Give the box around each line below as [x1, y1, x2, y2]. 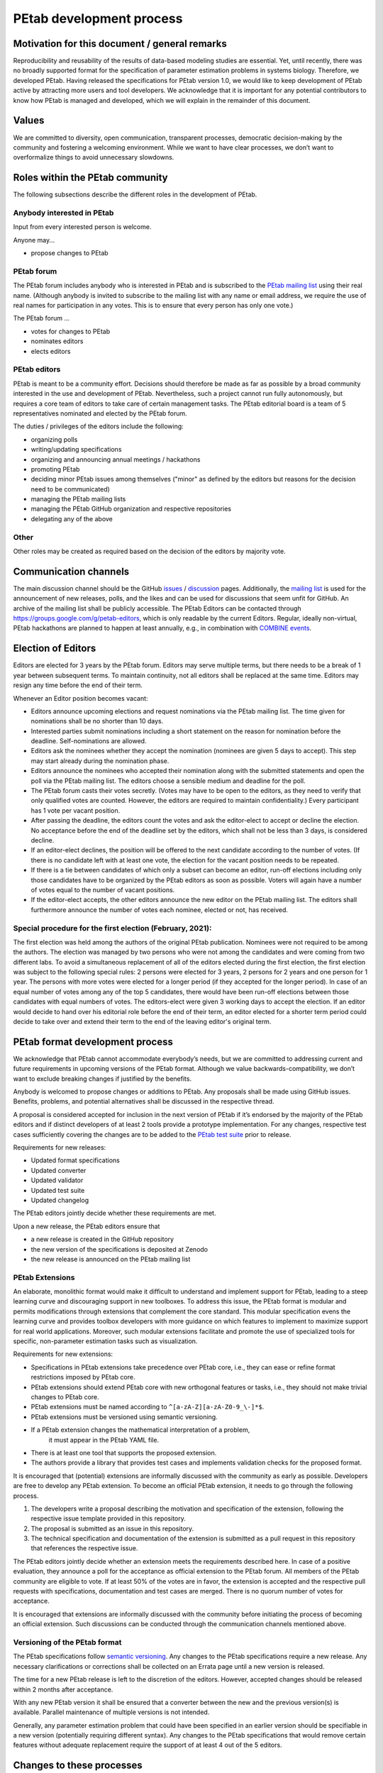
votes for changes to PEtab [30, 327, 110, 335]
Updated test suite [30, 1186, 85, 1194]
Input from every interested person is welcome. [13, 223, 152, 231]
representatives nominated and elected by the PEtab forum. [13, 408, 187, 418]
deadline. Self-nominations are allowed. [30, 737, 147, 745]
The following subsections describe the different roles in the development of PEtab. [13, 190, 257, 199]
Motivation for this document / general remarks [13, 38, 227, 50]
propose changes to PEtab [30, 249, 109, 257]
